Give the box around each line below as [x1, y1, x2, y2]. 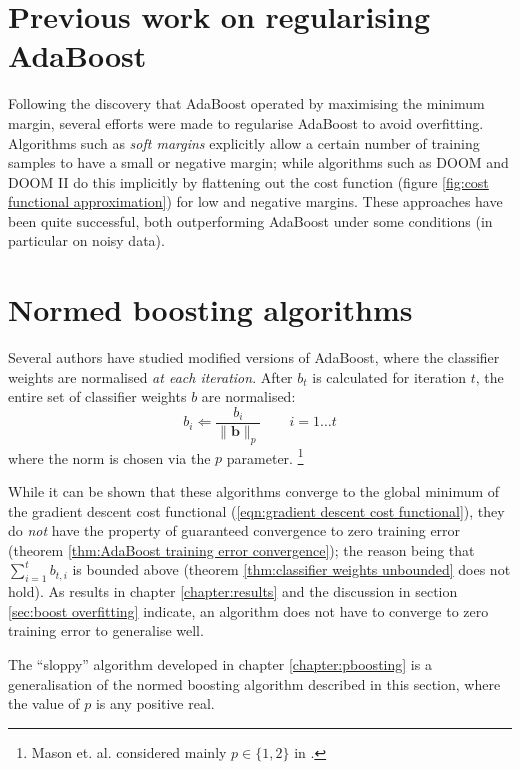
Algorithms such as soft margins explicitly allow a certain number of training [8, 132, 480, 153]
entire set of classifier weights [8, 386, 187, 407]
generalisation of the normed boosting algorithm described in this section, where [8, 673, 501, 694]
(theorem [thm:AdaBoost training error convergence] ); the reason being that [8, 539, 475, 560]
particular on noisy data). [8, 230, 165, 251]
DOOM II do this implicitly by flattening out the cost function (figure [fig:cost [8, 171, 489, 192]
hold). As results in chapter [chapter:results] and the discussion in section [8, 581, 458, 602]
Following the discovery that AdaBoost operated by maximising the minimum [8, 93, 485, 114]
